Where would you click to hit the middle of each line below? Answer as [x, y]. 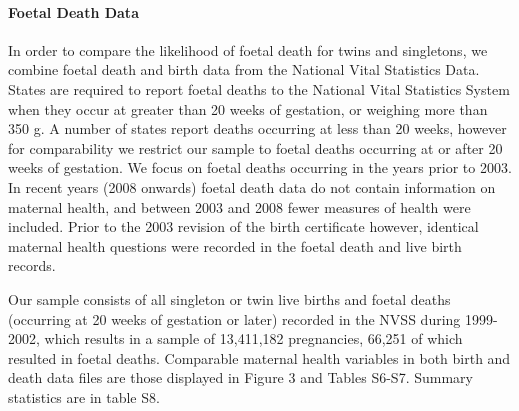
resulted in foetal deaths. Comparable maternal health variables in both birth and [259, 357]
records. [32, 265]
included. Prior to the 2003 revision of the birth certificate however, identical [243, 226]
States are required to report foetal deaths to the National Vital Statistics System [259, 88]
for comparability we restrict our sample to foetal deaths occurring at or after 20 [255, 147]
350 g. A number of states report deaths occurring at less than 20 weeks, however [257, 128]
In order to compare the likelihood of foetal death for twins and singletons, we [248, 49]
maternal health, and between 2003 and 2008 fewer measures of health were [239, 206]
